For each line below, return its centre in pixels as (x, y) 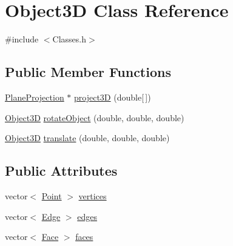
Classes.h (69, 39)
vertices (93, 195)
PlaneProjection (35, 97)
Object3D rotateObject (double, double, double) (95, 117)
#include (22, 39)
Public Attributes (61, 171)
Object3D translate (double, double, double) (87, 138)
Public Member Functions (88, 72)
